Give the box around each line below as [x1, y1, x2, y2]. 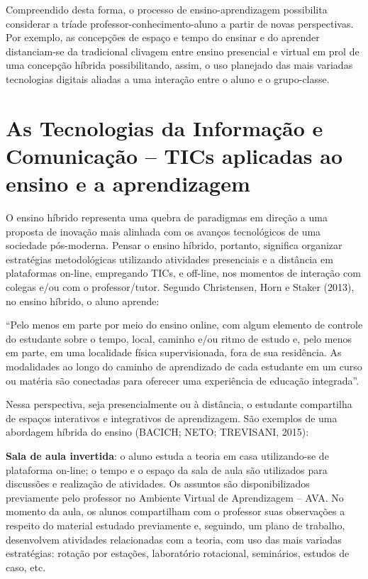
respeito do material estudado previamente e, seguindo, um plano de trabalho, [6, 517, 345, 532]
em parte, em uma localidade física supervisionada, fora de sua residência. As [6, 345, 342, 360]
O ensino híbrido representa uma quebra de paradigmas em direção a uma [6, 210, 328, 225]
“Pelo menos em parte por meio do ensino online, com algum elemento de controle [6, 317, 363, 332]
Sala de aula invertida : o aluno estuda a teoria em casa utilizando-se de [6, 448, 329, 463]
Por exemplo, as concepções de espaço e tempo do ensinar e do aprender [6, 30, 320, 45]
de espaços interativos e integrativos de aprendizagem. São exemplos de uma [6, 410, 338, 425]
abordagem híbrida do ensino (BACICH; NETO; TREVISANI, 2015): [6, 424, 309, 439]
